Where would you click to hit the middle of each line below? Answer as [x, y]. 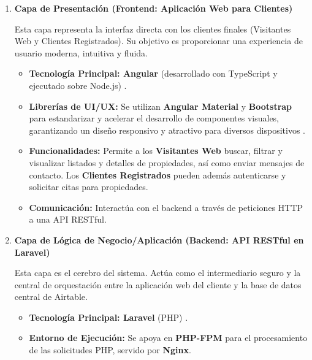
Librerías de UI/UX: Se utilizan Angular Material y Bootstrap [161, 106]
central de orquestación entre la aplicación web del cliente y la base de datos [158, 284]
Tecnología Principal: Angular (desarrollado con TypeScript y [153, 73]
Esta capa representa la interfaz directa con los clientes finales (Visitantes [153, 29]
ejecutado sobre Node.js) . [78, 85]
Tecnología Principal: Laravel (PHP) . [108, 317]
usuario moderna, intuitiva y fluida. [81, 52]
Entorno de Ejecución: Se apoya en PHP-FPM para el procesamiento [168, 338]
